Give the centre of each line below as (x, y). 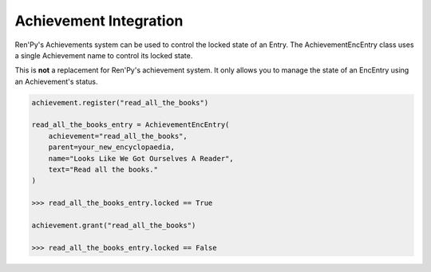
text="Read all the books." (103, 170)
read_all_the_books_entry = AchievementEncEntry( (130, 125)
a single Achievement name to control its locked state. (104, 55)
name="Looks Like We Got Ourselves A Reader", (141, 158)
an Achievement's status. (57, 81)
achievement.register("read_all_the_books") (120, 102)
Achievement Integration (99, 21)
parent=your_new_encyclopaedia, (112, 147)
